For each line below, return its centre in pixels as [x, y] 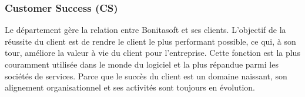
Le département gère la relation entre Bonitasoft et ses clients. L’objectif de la [145, 30]
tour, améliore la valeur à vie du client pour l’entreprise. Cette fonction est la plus [152, 53]
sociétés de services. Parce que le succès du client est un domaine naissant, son [146, 76]
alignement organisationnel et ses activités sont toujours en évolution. [130, 87]
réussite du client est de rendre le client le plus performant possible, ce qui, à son [150, 41]
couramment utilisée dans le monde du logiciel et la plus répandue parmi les [142, 64]
